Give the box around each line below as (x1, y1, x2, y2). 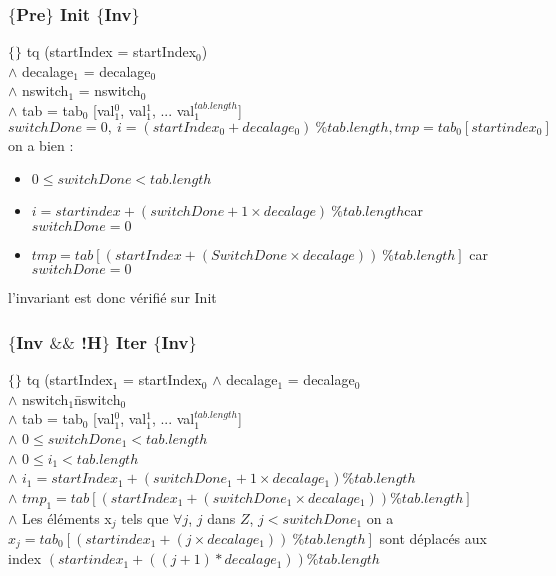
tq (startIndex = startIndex (26, 41, 197, 62)
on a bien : (8, 134, 74, 155)
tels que (121, 507, 169, 528)
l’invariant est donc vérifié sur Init (8, 287, 217, 308)
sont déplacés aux (379, 528, 487, 548)
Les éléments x (22, 507, 112, 528)
